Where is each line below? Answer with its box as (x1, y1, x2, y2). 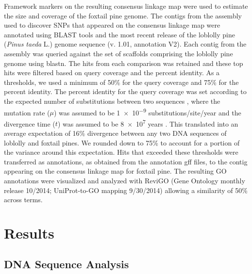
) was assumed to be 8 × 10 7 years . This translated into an (57, 117, 238, 129)
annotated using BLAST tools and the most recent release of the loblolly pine (4, 29, 235, 39)
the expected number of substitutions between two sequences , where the (4, 96, 220, 106)
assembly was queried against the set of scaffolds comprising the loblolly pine (4, 48, 233, 58)
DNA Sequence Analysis (4, 256, 129, 271)
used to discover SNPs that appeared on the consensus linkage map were (4, 20, 220, 30)
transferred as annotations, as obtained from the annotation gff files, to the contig (4, 156, 248, 166)
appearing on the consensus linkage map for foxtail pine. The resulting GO (4, 166, 227, 176)
